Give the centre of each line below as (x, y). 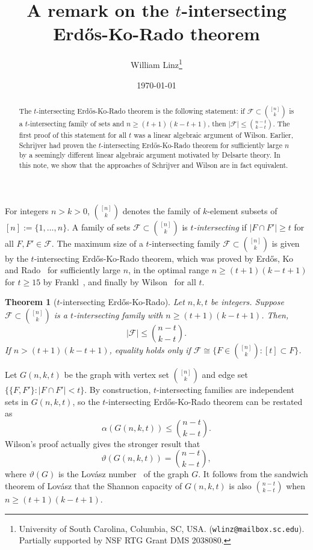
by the (17, 258)
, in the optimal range (169, 270)
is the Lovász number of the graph (123, 474)
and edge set (225, 374)
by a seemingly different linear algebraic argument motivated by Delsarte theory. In (150, 155)
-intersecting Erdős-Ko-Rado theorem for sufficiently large (192, 145)
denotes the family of (161, 210)
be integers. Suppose (247, 302)
